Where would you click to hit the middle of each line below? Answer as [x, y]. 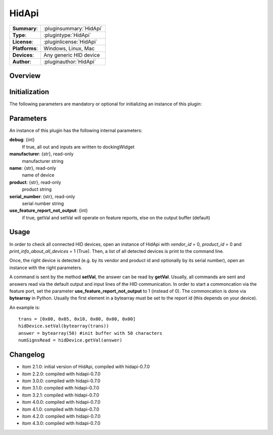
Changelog [27, 355]
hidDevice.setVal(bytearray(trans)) [64, 326]
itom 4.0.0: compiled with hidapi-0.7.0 [61, 402]
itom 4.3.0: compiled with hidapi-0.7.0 [61, 423]
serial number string [43, 203]
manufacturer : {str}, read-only [41, 154]
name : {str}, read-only [33, 168]
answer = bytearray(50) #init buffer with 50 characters [90, 333]
